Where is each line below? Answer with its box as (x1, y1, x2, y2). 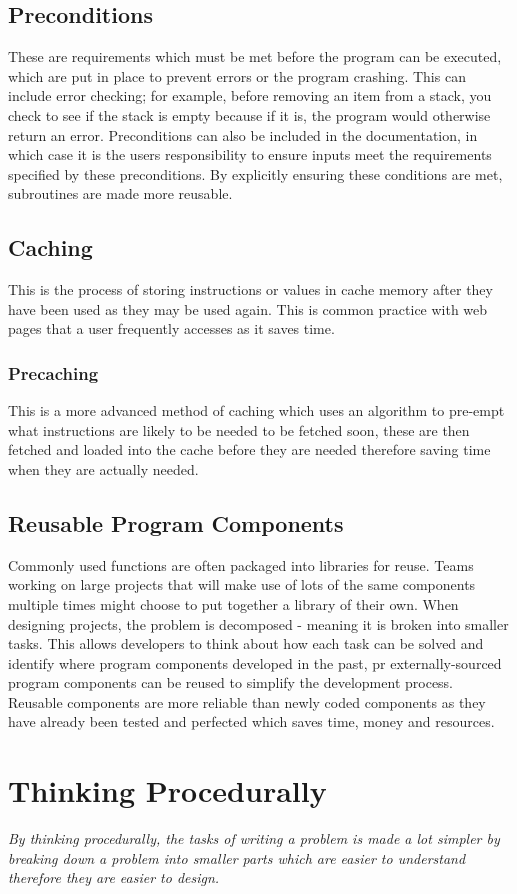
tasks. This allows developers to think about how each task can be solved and (8, 633, 484, 654)
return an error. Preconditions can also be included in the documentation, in (8, 124, 478, 145)
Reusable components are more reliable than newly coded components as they (8, 691, 486, 712)
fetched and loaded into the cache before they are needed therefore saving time (8, 439, 491, 460)
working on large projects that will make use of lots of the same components (8, 574, 476, 595)
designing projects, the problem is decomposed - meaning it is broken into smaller (8, 613, 509, 634)
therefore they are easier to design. (8, 867, 220, 888)
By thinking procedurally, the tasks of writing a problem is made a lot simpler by (8, 828, 500, 849)
